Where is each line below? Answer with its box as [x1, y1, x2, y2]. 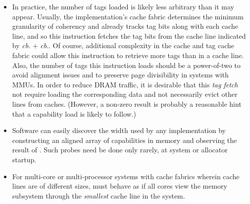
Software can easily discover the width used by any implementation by [12, 125, 226, 136]
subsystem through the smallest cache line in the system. [12, 190, 185, 201]
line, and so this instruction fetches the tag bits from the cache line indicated [12, 30, 246, 41]
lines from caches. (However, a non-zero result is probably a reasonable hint [12, 98, 242, 109]
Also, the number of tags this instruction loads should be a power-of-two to [12, 60, 241, 70]
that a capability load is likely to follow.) [12, 108, 136, 119]
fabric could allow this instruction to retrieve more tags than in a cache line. [12, 50, 244, 60]
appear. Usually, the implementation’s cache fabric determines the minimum [12, 11, 244, 21]
